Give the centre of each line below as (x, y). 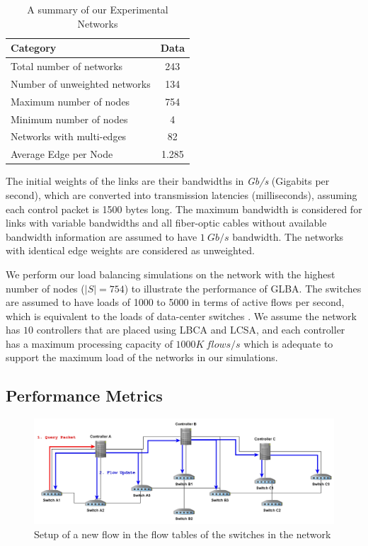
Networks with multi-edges (69, 136)
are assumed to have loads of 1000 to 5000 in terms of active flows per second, (175, 302)
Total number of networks (67, 66)
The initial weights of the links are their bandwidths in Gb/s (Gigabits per (168, 181)
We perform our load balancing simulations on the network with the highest (171, 274)
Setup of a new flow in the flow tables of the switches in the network (183, 534)
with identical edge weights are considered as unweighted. (130, 250)
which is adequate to (288, 343)
